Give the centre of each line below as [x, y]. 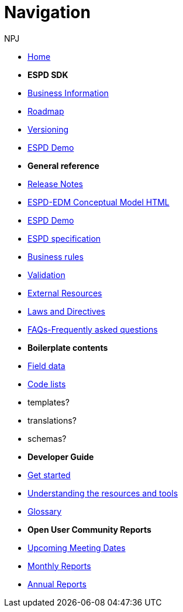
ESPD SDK [48, 75]
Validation [46, 275]
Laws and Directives [67, 311]
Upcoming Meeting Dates [77, 547]
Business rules [56, 256]
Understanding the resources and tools [103, 493]
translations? [52, 420]
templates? [49, 402]
